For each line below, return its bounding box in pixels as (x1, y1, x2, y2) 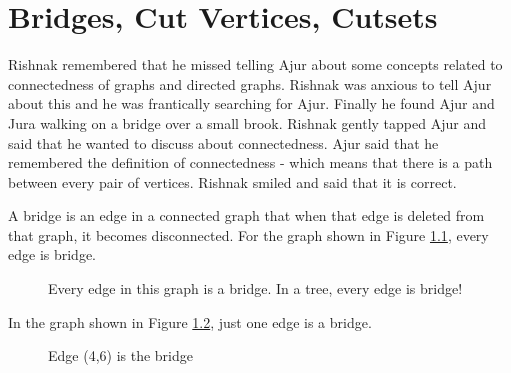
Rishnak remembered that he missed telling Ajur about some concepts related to (8, 54, 503, 75)
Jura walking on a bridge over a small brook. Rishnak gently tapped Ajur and (8, 112, 486, 133)
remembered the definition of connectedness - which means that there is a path (8, 152, 493, 173)
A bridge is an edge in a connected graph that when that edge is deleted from (8, 205, 485, 226)
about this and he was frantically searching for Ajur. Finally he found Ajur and (8, 93, 495, 114)
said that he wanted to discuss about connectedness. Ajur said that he (8, 132, 439, 153)
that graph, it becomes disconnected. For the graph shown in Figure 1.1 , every (8, 224, 489, 245)
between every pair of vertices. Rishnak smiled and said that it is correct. (8, 171, 457, 192)
